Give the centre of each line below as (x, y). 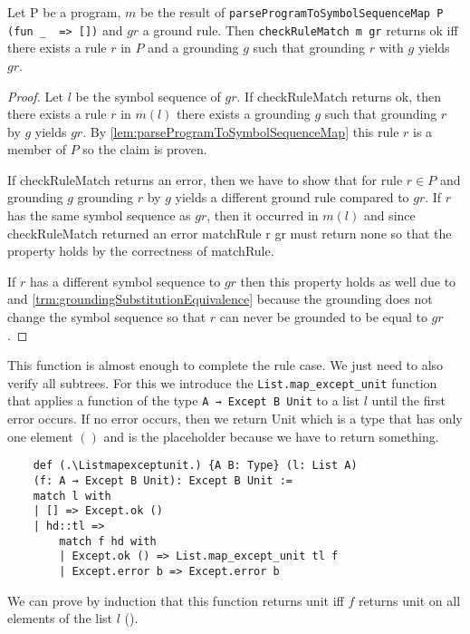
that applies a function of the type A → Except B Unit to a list (184, 400)
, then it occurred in (263, 215)
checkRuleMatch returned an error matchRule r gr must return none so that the (230, 233)
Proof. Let (35, 96)
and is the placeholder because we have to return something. (271, 436)
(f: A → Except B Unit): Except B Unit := (163, 480)
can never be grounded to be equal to (323, 317)
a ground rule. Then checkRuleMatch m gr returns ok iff (300, 29)
